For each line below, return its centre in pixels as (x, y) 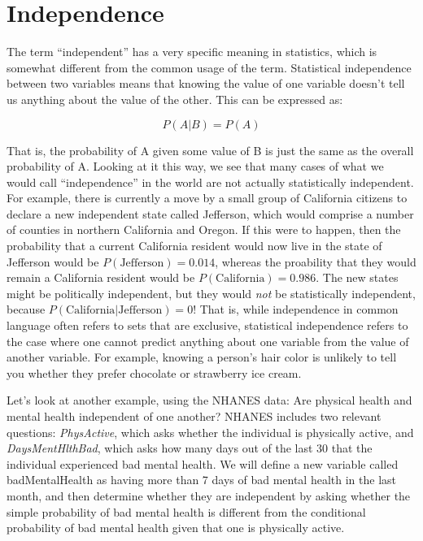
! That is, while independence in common (296, 309)
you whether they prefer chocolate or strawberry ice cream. (154, 372)
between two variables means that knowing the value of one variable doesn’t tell (206, 83)
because (26, 309)
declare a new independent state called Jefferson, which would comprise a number (210, 213)
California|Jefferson (114, 311)
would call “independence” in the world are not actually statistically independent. (210, 182)
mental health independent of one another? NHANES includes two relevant (194, 416)
